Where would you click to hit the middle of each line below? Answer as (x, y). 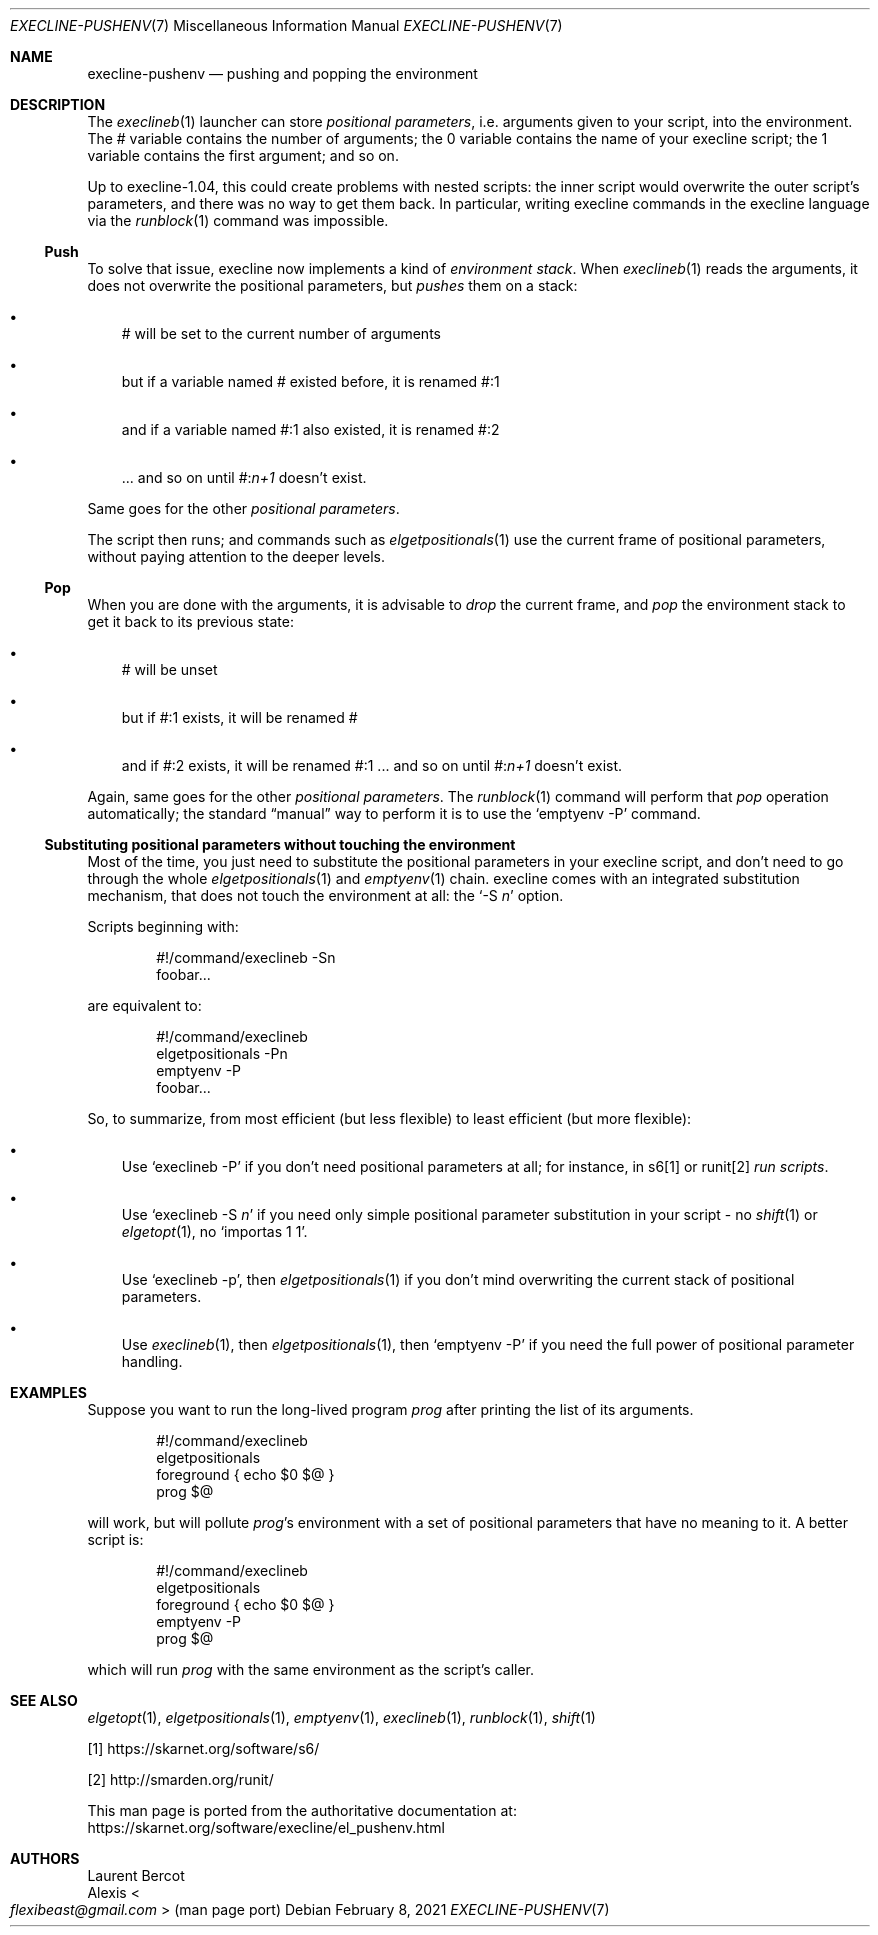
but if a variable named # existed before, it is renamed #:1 (310, 381)
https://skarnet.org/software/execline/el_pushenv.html (266, 1827)
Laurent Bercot (136, 1875)
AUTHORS (45, 1858)
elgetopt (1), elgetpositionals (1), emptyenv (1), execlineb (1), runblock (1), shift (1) (341, 1717)
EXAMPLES (48, 1392)
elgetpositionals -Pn (222, 1053)
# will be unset (169, 669)
